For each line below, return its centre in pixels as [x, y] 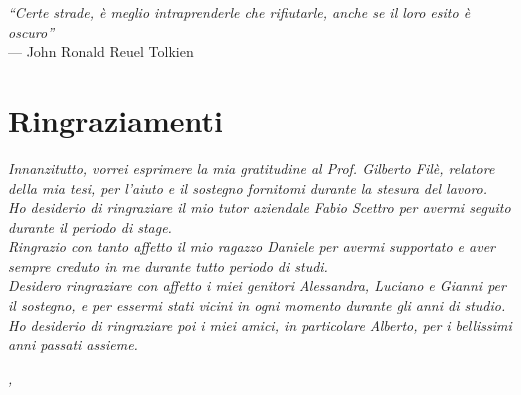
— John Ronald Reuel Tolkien [101, 51]
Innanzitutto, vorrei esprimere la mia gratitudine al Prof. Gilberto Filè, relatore [251, 167]
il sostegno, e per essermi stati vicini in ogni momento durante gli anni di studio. [257, 305]
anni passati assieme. [73, 344]
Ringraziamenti [115, 119]
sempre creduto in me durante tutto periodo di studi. [168, 265]
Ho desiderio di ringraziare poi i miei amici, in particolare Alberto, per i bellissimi [260, 324]
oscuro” [31, 31]
